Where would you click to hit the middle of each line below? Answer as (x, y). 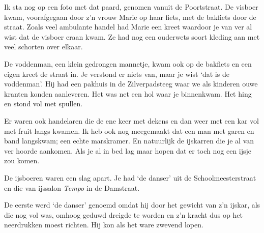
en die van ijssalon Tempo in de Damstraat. (72, 187)
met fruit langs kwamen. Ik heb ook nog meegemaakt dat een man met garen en (129, 130)
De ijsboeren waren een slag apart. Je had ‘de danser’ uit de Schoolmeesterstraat (130, 177)
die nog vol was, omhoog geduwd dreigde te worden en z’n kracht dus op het (123, 214)
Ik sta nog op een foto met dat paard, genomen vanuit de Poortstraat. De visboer (131, 7)
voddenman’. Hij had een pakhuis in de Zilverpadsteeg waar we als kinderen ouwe (131, 84)
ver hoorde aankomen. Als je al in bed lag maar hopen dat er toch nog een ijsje (128, 150)
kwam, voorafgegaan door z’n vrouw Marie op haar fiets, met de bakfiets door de (130, 17)
